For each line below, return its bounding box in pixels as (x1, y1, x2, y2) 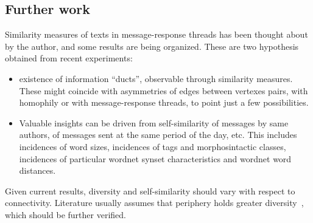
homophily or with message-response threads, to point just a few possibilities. (19, 96, 309, 109)
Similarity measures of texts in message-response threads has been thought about (5, 28, 308, 41)
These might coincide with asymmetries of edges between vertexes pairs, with (19, 84, 308, 97)
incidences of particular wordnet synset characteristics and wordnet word (19, 152, 292, 165)
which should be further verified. (5, 208, 126, 221)
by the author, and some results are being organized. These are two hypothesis (5, 39, 299, 52)
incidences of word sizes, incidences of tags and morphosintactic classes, (19, 140, 286, 153)
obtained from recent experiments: (5, 52, 133, 64)
